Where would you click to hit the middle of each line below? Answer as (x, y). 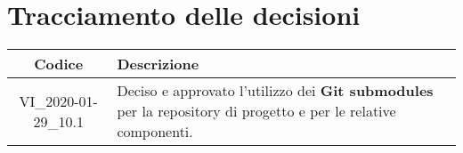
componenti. (155, 132)
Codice (59, 64)
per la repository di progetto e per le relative (256, 111)
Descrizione (158, 64)
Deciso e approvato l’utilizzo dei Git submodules (275, 91)
